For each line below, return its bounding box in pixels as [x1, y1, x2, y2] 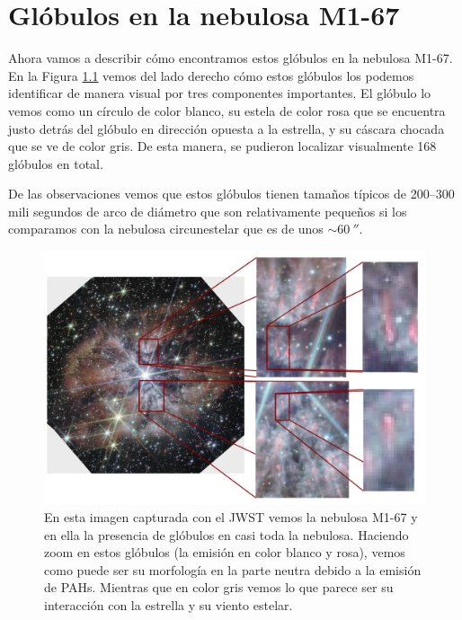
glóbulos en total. [8, 154, 103, 173]
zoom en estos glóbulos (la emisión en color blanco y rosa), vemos [44, 543, 405, 562]
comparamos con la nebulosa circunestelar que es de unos [8, 219, 324, 238]
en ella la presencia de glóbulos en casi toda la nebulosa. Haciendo [44, 525, 409, 544]
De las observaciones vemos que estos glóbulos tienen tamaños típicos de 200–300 [8, 184, 455, 203]
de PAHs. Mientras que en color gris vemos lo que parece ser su [44, 578, 394, 597]
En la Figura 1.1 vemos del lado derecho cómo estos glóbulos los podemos [8, 66, 414, 84]
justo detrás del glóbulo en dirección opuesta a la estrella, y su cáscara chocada [8, 119, 445, 137]
